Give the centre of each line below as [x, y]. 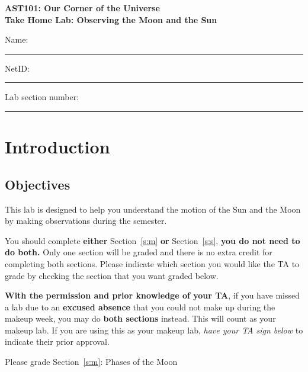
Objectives [38, 184]
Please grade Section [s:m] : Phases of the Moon [91, 362]
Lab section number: [42, 97]
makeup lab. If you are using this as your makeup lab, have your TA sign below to [154, 330]
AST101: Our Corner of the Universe [82, 8]
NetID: [17, 68]
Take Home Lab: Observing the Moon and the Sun [111, 19]
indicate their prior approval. [57, 341]
